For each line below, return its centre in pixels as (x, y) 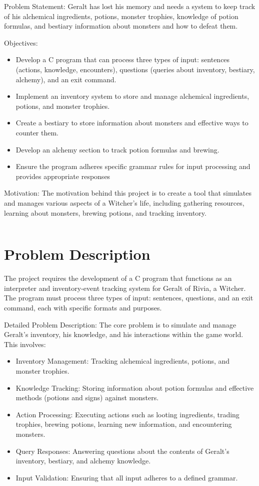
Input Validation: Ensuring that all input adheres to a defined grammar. (127, 477)
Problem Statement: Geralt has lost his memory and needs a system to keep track (130, 6)
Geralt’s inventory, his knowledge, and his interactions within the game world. (124, 334)
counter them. (37, 132)
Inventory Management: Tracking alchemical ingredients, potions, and (123, 361)
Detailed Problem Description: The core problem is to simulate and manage (120, 324)
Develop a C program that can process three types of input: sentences (123, 59)
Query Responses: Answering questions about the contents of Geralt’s (122, 451)
